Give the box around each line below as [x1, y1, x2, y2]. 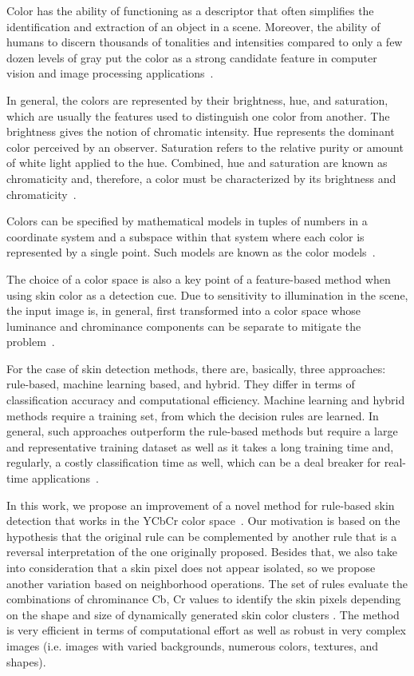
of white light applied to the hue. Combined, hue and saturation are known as [6, 154, 388, 171]
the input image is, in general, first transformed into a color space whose [6, 302, 361, 319]
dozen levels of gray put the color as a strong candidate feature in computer [6, 49, 377, 66]
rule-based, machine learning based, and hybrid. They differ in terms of [6, 376, 355, 392]
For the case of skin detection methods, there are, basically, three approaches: [6, 360, 386, 376]
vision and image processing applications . [6, 65, 214, 82]
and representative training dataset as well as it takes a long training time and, [6, 438, 394, 455]
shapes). [6, 653, 46, 670]
